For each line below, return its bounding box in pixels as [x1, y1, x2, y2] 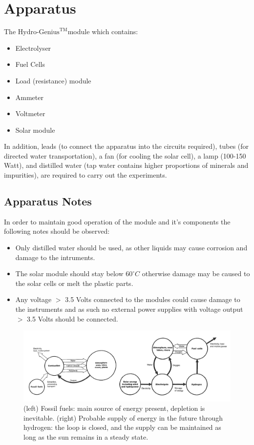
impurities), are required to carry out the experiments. [4, 170, 167, 180]
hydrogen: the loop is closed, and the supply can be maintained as [23, 422, 221, 432]
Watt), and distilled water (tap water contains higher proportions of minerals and [4, 160, 249, 170]
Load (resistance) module [15, 75, 91, 85]
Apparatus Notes [4, 194, 92, 209]
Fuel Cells [15, 59, 45, 69]
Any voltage [15, 294, 52, 304]
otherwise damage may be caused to [142, 268, 250, 279]
